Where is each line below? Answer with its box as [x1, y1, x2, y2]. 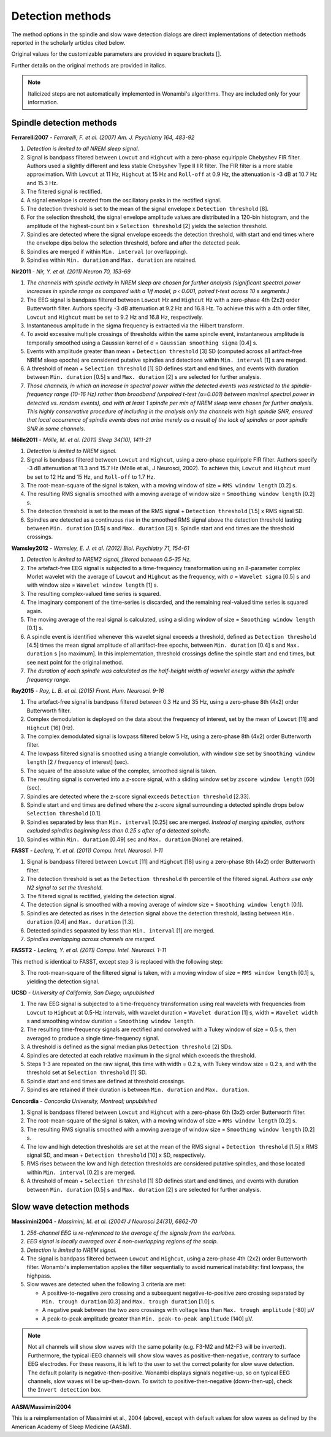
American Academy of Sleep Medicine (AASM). [11, 1423, 131, 1430]
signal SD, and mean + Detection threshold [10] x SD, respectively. [26, 1151, 206, 1159]
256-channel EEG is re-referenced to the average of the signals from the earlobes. [26, 1229, 236, 1237]
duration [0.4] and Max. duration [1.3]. [26, 918, 135, 926]
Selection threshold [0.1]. [26, 810, 102, 817]
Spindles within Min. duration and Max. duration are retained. [26, 256, 197, 264]
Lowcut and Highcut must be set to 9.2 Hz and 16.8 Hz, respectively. [26, 313, 204, 321]
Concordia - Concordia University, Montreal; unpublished [11, 1097, 158, 1105]
